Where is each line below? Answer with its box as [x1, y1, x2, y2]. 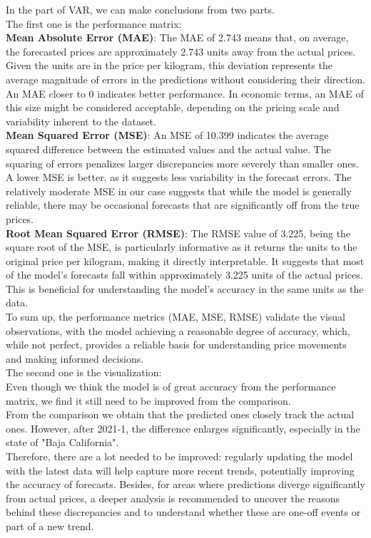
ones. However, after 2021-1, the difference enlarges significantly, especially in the [6, 420, 360, 435]
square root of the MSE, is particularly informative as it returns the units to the [6, 239, 357, 254]
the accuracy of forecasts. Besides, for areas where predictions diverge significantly [6, 477, 365, 492]
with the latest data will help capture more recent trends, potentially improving [6, 462, 355, 477]
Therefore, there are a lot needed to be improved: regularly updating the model [6, 449, 353, 463]
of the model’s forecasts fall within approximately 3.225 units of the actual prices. [6, 267, 363, 282]
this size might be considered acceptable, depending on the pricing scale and [6, 100, 340, 115]
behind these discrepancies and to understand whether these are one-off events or [6, 505, 361, 519]
